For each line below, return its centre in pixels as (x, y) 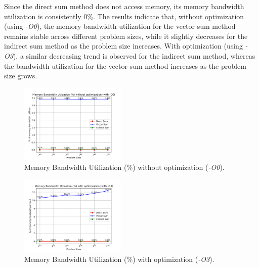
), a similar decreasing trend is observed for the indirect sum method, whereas (134, 55)
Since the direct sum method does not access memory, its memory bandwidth (124, 6)
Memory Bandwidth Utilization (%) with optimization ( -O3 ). (119, 259)
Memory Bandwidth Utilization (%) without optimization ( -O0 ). (124, 167)
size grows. (21, 76)
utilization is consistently (43, 16)
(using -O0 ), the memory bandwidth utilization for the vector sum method (120, 26)
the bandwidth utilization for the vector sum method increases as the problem (125, 65)
